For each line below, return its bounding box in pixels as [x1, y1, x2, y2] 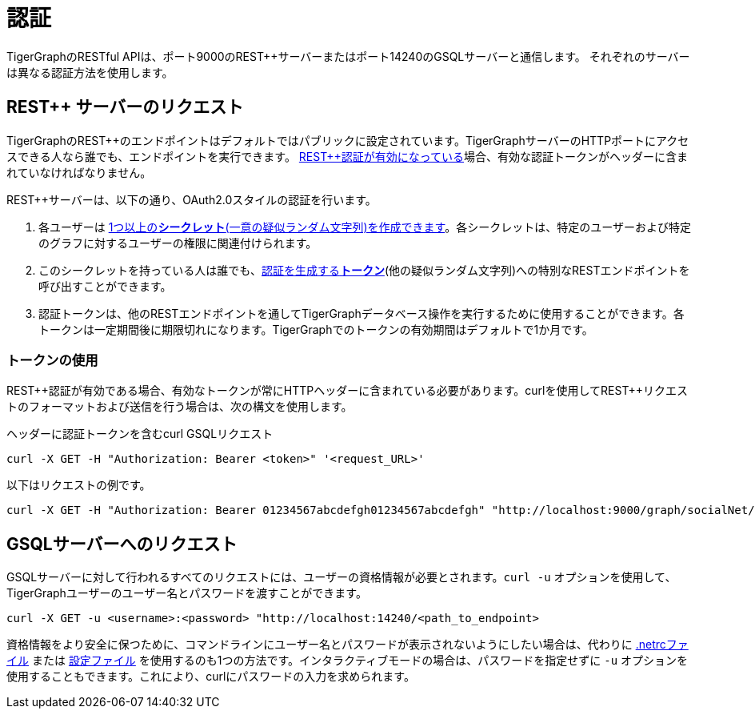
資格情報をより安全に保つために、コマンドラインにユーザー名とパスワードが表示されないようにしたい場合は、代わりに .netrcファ [6, 637, 689, 652]
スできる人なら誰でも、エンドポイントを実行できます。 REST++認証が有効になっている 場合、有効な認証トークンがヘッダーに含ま [6, 149, 689, 163]
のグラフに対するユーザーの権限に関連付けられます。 [38, 235, 318, 250]
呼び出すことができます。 [38, 279, 172, 293]
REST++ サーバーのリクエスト [6, 97, 244, 118]
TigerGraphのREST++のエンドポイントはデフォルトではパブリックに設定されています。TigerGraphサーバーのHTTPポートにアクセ [6, 133, 689, 147]
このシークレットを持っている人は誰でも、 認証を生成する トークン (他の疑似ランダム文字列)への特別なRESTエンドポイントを [38, 263, 690, 277]
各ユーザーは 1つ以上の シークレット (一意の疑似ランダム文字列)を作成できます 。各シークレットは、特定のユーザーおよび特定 [38, 219, 691, 234]
